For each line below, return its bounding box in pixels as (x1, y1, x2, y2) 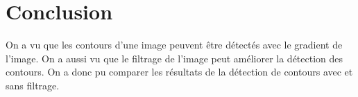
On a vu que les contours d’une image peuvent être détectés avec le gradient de (6, 37, 343, 52)
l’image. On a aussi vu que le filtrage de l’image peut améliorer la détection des (6, 51, 343, 65)
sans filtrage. (6, 78, 60, 92)
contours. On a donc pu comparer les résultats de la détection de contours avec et (6, 64, 353, 79)
